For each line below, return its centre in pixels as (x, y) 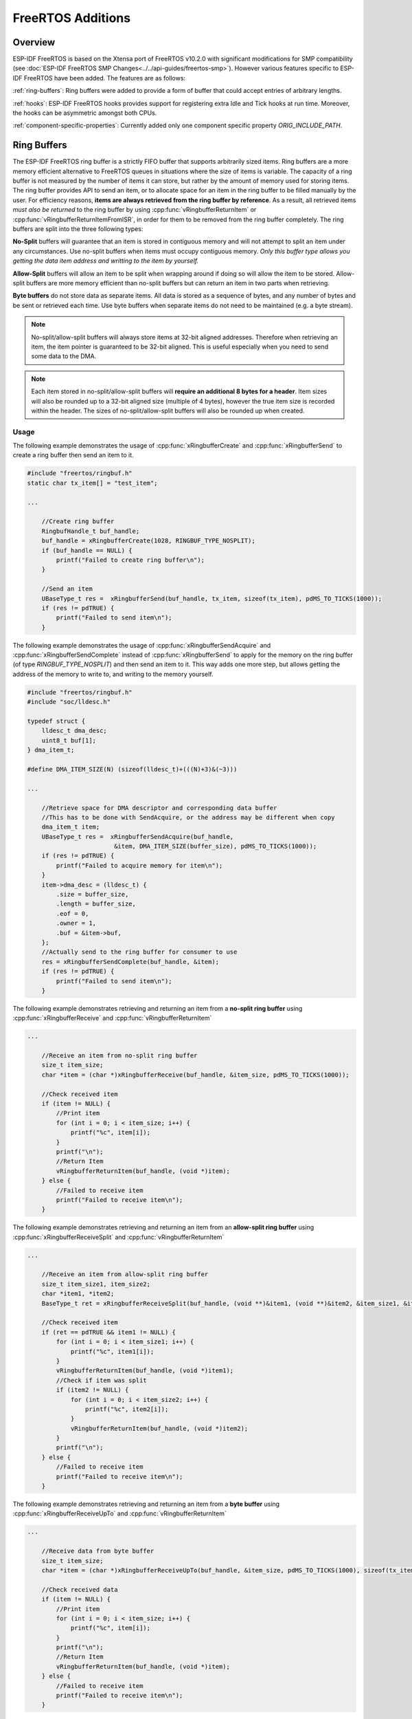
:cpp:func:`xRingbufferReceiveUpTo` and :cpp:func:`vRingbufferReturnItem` (119, 1513)
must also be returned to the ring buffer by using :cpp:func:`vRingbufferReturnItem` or (135, 210)
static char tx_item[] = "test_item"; (92, 483)
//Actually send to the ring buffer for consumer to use (139, 952)
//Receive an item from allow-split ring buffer (125, 1274)
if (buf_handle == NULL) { (87, 550)
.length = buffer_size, (96, 904)
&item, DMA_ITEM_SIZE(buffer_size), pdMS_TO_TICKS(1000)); (215, 846)
